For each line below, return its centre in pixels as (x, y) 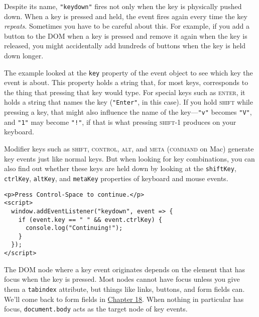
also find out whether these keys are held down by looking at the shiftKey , (120, 168)
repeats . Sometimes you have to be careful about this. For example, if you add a (127, 26)
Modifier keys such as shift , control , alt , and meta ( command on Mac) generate (129, 149)
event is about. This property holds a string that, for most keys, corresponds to (126, 82)
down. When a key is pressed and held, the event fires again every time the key (126, 16)
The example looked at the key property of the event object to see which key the (128, 72)
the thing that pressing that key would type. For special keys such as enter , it (125, 92)
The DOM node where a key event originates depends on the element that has (124, 269)
